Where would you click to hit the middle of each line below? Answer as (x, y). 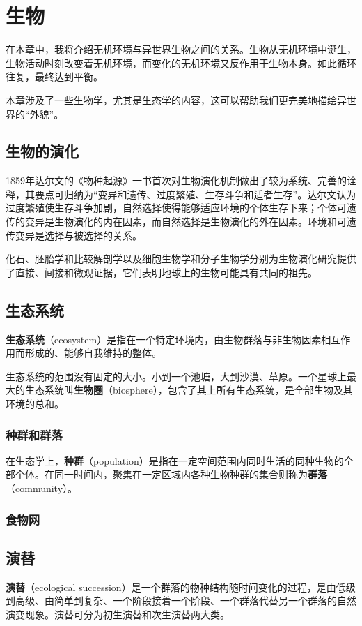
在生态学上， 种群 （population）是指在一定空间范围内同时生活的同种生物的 (175, 460)
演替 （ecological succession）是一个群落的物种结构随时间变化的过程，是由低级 (181, 587)
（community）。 (42, 488)
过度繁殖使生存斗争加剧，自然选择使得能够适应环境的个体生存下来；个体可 (176, 208)
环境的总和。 (35, 404)
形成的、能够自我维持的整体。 (93, 353)
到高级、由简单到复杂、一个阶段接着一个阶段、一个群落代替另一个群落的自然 (181, 601)
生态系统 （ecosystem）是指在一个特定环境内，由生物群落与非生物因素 (164, 339)
